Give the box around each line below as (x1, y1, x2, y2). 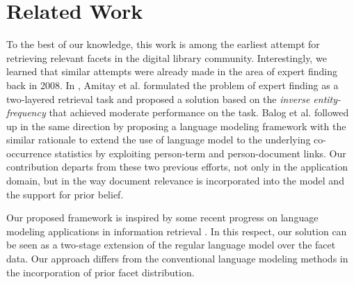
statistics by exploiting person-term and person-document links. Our (54, 145, 346, 160)
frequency (6, 105, 46, 120)
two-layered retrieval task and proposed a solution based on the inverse (6, 91, 310, 106)
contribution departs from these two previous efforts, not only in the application (6, 159, 348, 174)
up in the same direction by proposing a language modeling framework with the (6, 118, 346, 133)
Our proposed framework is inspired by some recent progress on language (6, 210, 319, 225)
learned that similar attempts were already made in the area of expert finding (6, 64, 337, 79)
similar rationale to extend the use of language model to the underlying (6, 132, 311, 147)
